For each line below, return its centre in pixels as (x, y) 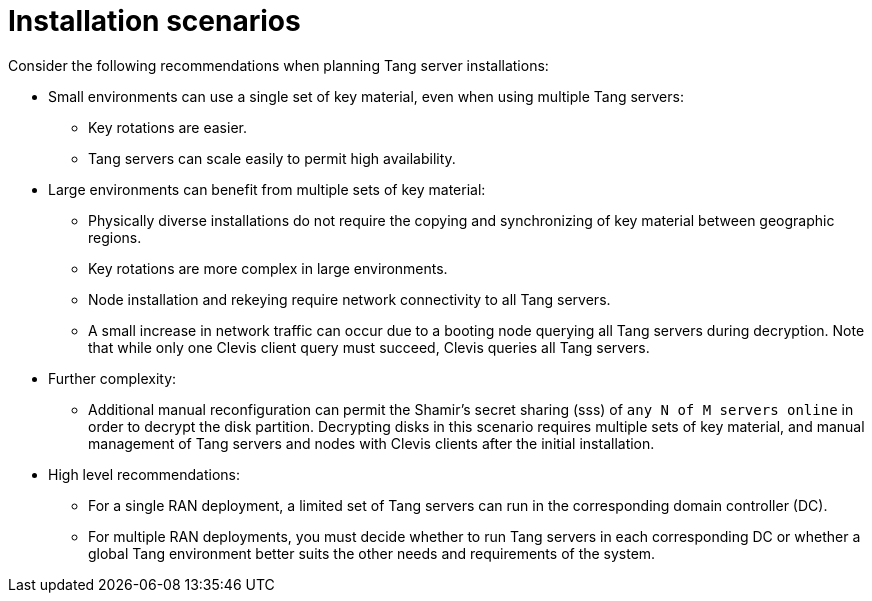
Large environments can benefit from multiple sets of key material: (267, 189)
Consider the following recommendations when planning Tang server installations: (278, 65)
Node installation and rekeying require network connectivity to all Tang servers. (349, 299)
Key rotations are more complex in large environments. (268, 268)
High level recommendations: (144, 474)
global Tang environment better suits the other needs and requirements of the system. (372, 553)
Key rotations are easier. (167, 127)
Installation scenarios (154, 21)
